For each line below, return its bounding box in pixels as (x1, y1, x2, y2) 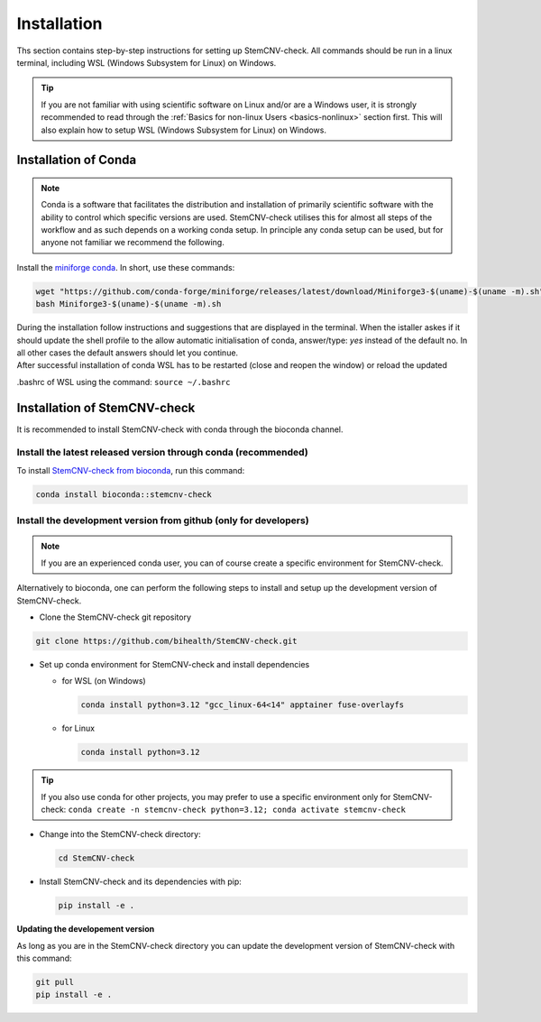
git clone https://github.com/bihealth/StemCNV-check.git (35, 636, 298, 646)
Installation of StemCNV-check (16, 400, 196, 415)
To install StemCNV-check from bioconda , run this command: (16, 465, 245, 475)
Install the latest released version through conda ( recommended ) (16, 447, 308, 459)
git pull (35, 977, 75, 988)
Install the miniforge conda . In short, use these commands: (16, 262, 235, 272)
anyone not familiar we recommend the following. (41, 237, 225, 248)
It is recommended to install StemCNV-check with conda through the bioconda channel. (16, 424, 344, 435)
